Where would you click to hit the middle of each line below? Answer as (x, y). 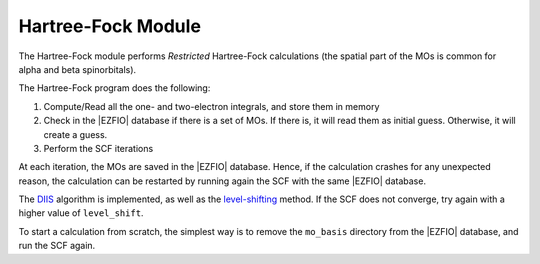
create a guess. (75, 134)
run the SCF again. (57, 246)
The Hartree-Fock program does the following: (114, 88)
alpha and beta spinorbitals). (77, 69)
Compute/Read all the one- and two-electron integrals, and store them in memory (211, 106)
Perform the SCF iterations (98, 148)
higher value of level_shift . (81, 213)
